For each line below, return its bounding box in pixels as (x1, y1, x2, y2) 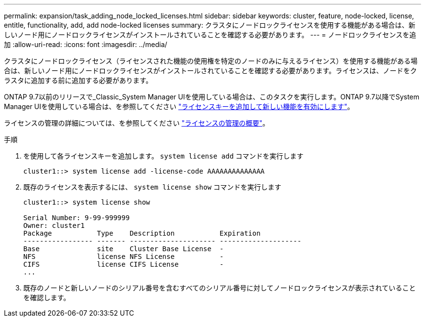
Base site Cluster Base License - (23, 245, 224, 253)
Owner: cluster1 (23, 222, 85, 229)
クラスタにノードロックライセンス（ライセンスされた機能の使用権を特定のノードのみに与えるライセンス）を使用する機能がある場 (4, 57, 418, 65)
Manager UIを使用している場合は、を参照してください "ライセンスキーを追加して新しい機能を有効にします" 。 (4, 102, 354, 111)
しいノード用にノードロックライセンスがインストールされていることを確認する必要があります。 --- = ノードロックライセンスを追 (4, 31, 416, 39)
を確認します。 (23, 293, 70, 302)
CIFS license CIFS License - (23, 260, 224, 268)
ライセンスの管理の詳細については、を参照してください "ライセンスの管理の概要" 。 (4, 119, 269, 127)
